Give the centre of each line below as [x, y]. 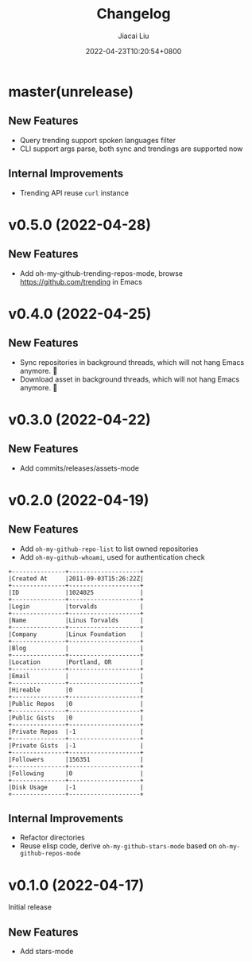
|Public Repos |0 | [76, 704]
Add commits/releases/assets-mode [79, 468]
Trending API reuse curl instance [74, 192]
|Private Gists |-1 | [76, 745]
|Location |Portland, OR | [76, 662]
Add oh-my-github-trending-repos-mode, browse [101, 273]
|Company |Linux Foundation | [76, 634]
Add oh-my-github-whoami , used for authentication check [112, 557]
